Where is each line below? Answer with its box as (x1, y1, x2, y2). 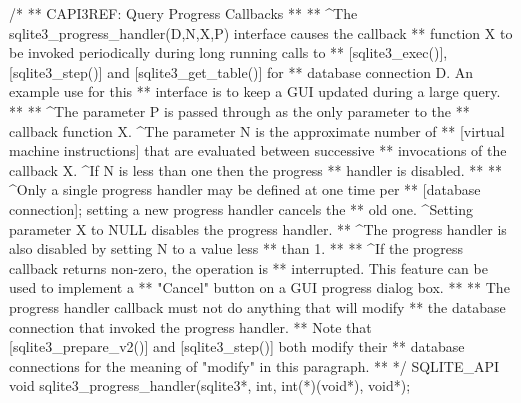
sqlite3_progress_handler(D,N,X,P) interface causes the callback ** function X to (9, 22, 513, 43)
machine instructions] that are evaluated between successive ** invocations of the (9, 140, 507, 161)
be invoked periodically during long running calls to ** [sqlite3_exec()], (9, 42, 448, 63)
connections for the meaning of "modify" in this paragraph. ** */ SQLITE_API (9, 355, 500, 376)
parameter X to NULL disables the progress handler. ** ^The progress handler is (9, 218, 507, 239)
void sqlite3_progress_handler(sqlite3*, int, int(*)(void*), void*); (9, 375, 411, 396)
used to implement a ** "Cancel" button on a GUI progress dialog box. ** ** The (9, 277, 510, 298)
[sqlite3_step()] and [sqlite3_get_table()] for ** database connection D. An (9, 61, 474, 82)
